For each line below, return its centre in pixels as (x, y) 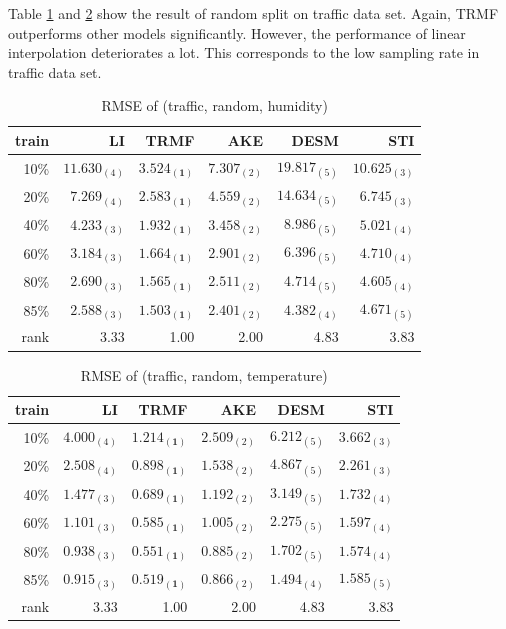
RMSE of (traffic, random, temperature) (204, 374)
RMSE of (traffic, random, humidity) (214, 105)
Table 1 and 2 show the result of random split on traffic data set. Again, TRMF (253, 13)
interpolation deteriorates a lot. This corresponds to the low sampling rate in (244, 52)
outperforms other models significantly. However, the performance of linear (237, 32)
